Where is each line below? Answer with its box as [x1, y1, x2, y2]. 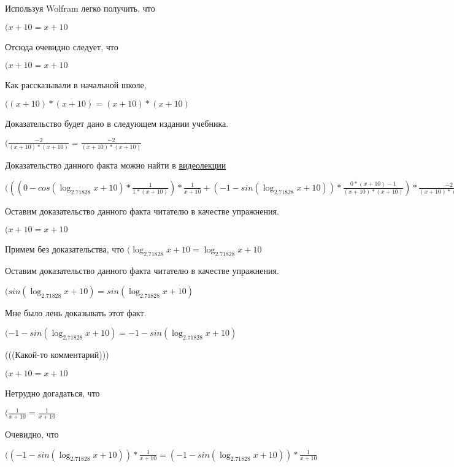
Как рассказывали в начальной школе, [5, 78, 147, 91]
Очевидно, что [5, 427, 59, 440]
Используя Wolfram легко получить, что [5, 2, 155, 14]
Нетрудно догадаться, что [5, 387, 100, 400]
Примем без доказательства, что [5, 243, 125, 256]
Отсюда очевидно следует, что [5, 40, 118, 53]
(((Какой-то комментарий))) [5, 348, 109, 361]
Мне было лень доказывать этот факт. [5, 306, 147, 319]
